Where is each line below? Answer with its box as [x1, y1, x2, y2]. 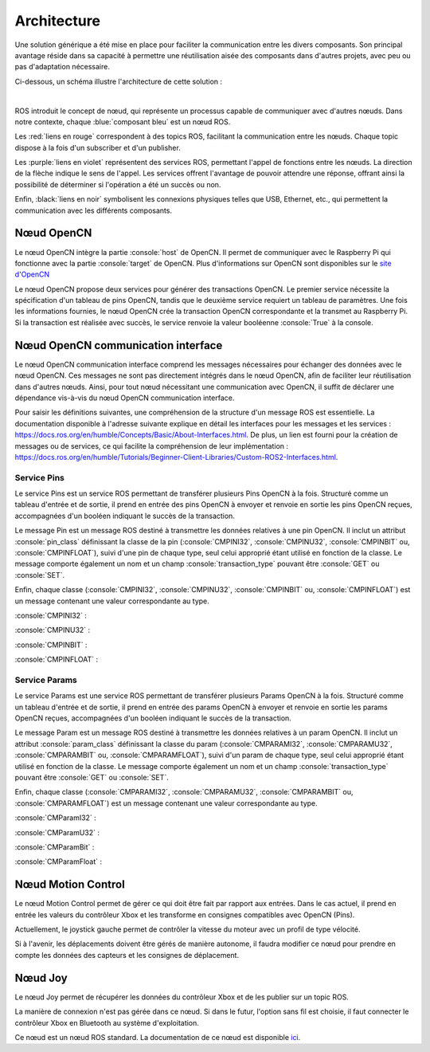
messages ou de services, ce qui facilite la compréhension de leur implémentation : [14, 441, 289, 450]
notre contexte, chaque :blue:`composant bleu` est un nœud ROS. [14, 116, 231, 127]
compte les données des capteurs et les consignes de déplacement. [14, 950, 239, 960]
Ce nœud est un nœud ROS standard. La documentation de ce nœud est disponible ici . [14, 1032, 301, 1042]
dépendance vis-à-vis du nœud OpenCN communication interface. [14, 393, 235, 402]
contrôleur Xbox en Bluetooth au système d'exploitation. [14, 1018, 199, 1027]
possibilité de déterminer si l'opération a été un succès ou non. [14, 179, 221, 189]
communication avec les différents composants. [14, 206, 173, 215]
